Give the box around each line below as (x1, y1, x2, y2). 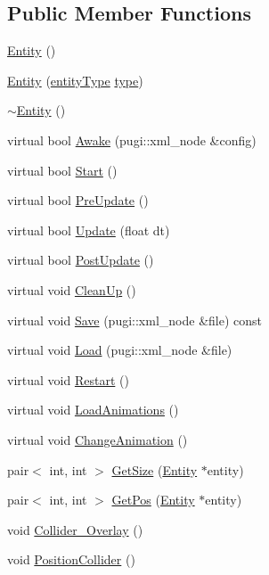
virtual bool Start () (7, 160, 118, 179)
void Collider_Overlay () (7, 520, 143, 538)
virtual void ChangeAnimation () (7, 430, 188, 448)
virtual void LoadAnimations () (7, 400, 179, 419)
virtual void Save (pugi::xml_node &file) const (7, 310, 263, 329)
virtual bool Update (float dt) (7, 220, 170, 239)
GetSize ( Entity (111, 460, 198, 479)
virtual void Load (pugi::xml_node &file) (7, 341, 232, 359)
